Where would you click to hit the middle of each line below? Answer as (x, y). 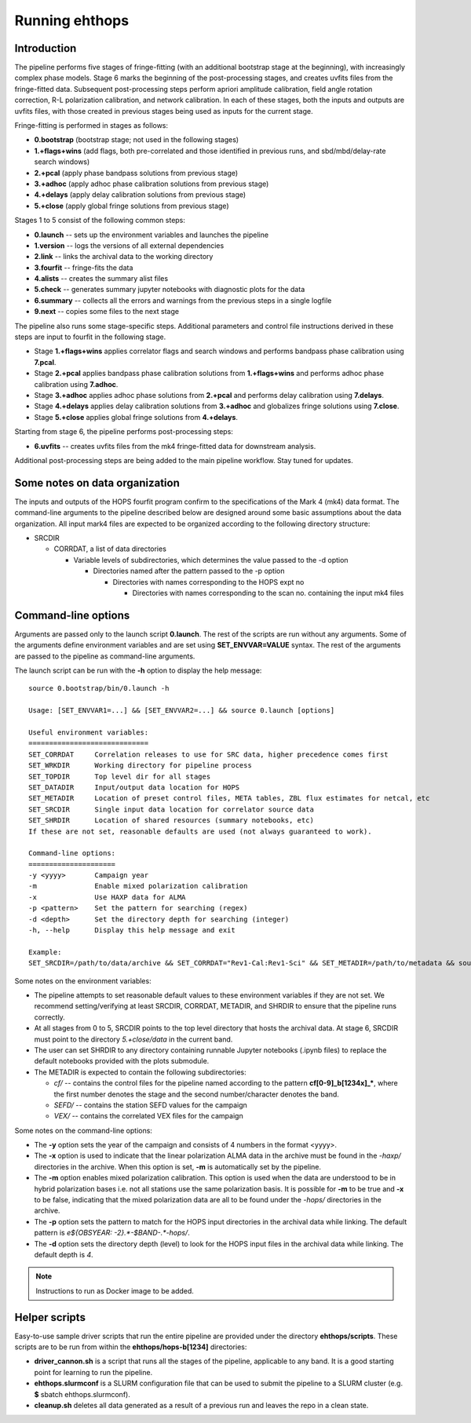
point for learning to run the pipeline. (93, 1372)
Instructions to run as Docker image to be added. (115, 1290)
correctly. (50, 1017)
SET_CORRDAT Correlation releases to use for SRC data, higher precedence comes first (208, 754)
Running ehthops (72, 20)
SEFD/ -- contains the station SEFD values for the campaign (150, 1105)
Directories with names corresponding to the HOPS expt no (208, 582)
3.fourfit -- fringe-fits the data (84, 268)
